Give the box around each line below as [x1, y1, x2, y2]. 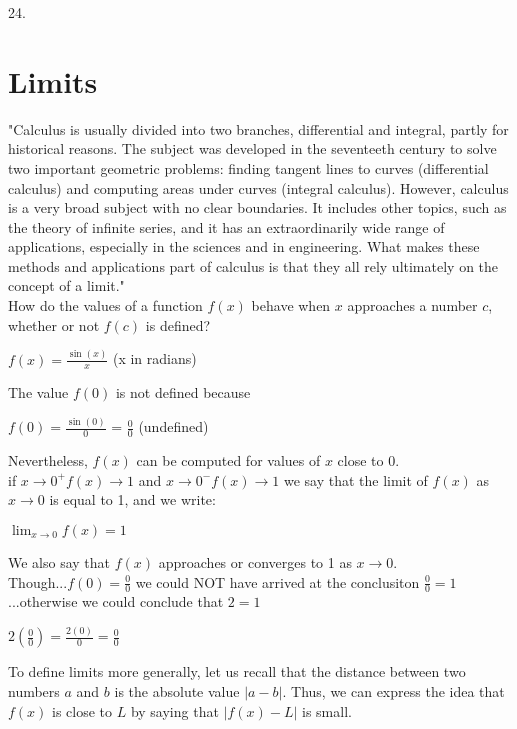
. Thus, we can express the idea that [282, 680, 505, 701]
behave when [251, 295, 331, 316]
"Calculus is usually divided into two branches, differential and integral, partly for [8, 118, 509, 139]
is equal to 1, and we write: [49, 489, 216, 510]
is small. [302, 700, 352, 721]
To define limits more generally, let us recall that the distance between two [8, 661, 466, 682]
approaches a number [347, 295, 478, 316]
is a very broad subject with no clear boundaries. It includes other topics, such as [8, 197, 507, 218]
